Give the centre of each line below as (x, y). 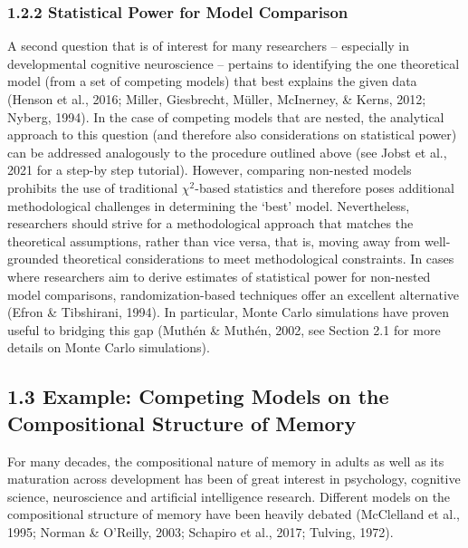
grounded (33, 259)
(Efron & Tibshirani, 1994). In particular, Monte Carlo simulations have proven (228, 312)
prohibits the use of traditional (93, 187)
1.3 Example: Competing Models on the (198, 396)
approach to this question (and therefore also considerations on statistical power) (232, 135)
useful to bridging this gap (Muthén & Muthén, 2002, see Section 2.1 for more (224, 329)
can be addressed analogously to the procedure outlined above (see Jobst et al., (227, 152)
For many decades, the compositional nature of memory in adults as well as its (226, 461)
